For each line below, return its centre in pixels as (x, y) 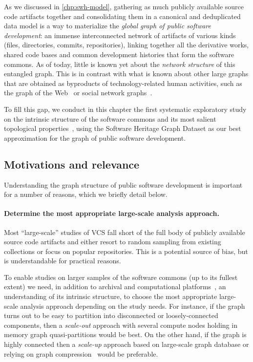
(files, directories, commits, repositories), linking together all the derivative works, (126, 45)
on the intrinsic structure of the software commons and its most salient (110, 118)
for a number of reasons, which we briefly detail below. (86, 194)
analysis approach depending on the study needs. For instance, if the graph (133, 306)
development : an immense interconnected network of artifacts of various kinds (120, 35)
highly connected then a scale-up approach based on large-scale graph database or (126, 344)
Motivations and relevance (72, 164)
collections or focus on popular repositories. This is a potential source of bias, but (126, 251)
